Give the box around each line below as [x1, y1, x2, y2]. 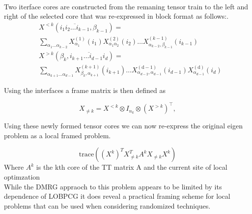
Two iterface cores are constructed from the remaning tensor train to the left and [4, 1, 249, 11]
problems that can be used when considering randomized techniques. [4, 200, 211, 211]
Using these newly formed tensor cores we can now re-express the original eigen [4, 121, 243, 131]
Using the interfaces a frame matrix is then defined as [4, 85, 166, 95]
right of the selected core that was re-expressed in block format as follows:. [4, 11, 229, 21]
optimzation [4, 171, 40, 182]
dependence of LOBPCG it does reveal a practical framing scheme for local [4, 191, 230, 201]
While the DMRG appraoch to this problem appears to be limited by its [4, 181, 222, 191]
